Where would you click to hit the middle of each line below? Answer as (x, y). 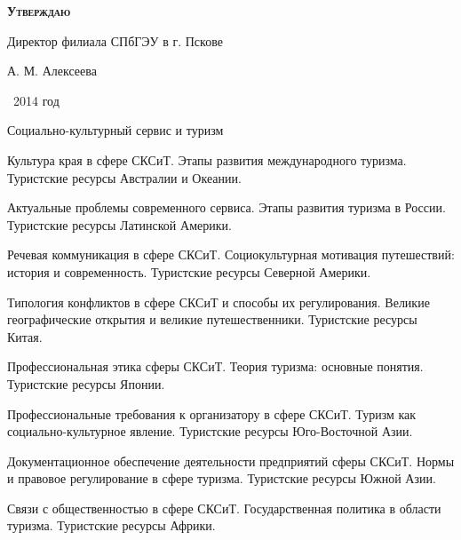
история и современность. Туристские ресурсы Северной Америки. (189, 271)
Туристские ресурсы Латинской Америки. (119, 224)
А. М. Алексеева (52, 71)
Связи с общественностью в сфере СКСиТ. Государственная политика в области (224, 508)
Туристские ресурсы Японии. (86, 383)
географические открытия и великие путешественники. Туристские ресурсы (212, 319)
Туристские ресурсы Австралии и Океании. (124, 177)
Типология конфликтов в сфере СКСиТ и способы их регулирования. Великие (219, 302)
